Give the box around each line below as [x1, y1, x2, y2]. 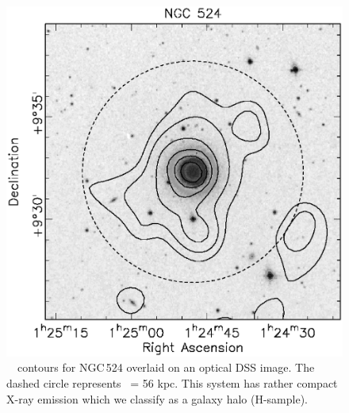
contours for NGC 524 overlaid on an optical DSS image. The [17, 359, 315, 376]
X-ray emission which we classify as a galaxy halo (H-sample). [6, 390, 309, 407]
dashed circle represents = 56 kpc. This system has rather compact [6, 374, 338, 391]
